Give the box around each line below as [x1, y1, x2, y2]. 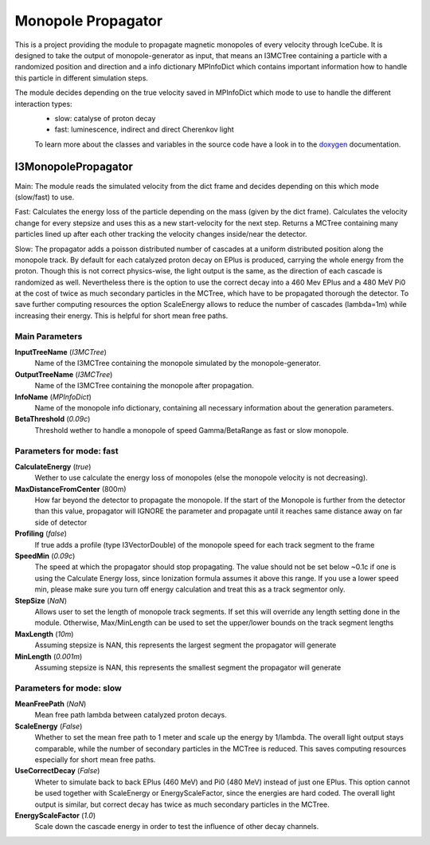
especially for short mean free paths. [34, 755, 156, 764]
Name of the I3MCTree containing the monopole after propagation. [34, 381, 254, 391]
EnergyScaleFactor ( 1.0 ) [14, 810, 96, 820]
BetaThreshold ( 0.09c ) [14, 415, 91, 424]
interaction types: [14, 99, 72, 108]
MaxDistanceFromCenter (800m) [14, 484, 127, 493]
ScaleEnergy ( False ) [14, 721, 83, 731]
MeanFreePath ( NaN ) [14, 699, 87, 709]
